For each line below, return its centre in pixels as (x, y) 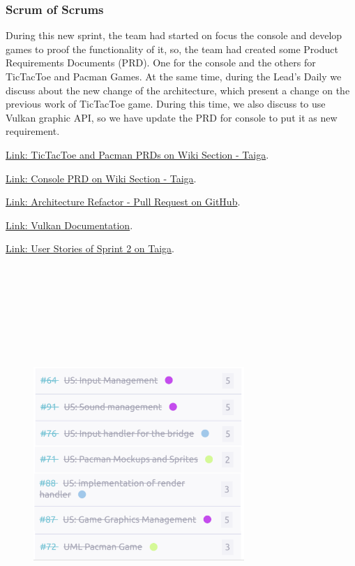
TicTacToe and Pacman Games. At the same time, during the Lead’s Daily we (174, 76)
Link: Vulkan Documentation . (69, 225)
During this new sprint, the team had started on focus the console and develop (174, 35)
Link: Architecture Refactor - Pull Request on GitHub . (123, 202)
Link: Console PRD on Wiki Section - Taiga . (101, 178)
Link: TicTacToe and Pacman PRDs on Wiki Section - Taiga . (137, 154)
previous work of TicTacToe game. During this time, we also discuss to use (166, 104)
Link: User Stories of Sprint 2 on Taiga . (90, 248)
